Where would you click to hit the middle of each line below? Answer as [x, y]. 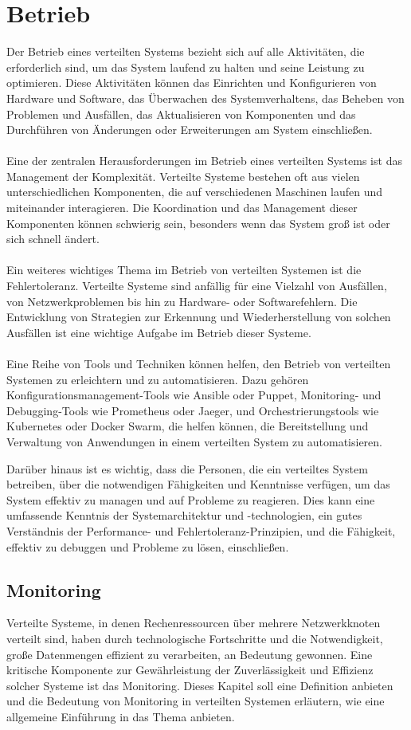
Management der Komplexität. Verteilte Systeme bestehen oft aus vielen [183, 176]
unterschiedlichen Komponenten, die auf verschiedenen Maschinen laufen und [195, 192]
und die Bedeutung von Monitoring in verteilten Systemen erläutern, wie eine [196, 701]
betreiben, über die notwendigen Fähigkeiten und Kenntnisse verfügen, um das [198, 484]
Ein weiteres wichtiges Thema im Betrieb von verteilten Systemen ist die [184, 270]
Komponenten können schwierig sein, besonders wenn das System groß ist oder [198, 223]
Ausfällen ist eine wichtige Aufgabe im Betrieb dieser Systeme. [159, 332]
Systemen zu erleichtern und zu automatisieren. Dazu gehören [158, 379]
